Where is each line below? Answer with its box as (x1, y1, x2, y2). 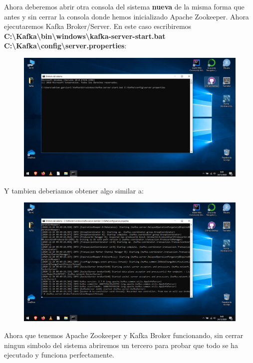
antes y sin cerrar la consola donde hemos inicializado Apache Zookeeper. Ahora (4, 11, 249, 21)
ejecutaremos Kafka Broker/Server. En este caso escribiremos (4, 21, 192, 31)
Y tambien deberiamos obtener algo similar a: (4, 185, 144, 195)
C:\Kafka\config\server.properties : (4, 40, 127, 51)
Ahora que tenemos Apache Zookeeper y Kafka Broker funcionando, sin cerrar (4, 330, 244, 340)
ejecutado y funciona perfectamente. (4, 350, 114, 360)
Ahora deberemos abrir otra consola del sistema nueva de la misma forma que (4, 1, 245, 11)
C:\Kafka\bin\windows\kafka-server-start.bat (4, 30, 166, 41)
